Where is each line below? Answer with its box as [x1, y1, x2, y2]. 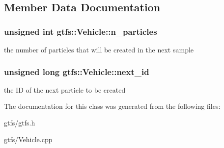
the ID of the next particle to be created [4, 84, 126, 95]
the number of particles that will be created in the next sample [4, 45, 194, 54]
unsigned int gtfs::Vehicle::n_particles [4, 25, 157, 37]
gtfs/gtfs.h [4, 118, 35, 127]
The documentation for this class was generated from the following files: [4, 101, 221, 111]
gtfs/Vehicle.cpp [4, 134, 53, 144]
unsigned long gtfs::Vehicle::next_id [4, 65, 149, 77]
